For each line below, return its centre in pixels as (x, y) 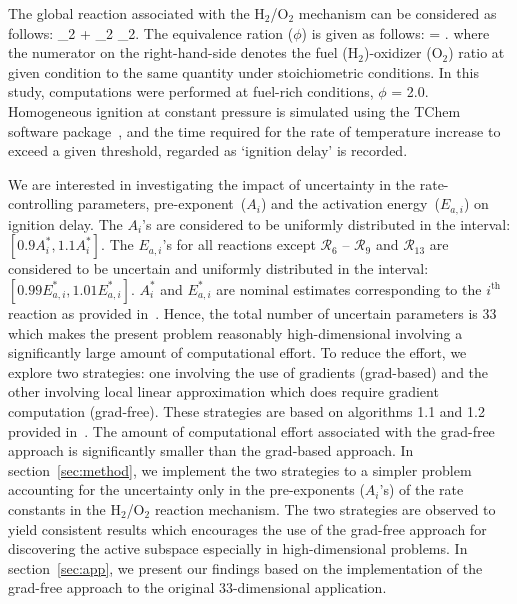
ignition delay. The (65, 223)
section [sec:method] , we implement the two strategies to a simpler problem (240, 469)
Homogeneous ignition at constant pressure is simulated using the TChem (234, 110)
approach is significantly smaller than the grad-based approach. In (211, 450)
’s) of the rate (421, 489)
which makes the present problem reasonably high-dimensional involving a (235, 332)
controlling (41, 203)
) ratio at (476, 52)
